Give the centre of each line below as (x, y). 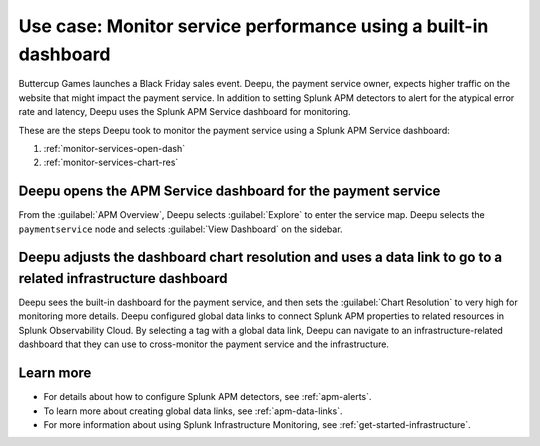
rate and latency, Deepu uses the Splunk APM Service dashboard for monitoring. (184, 112)
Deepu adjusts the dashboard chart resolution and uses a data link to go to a (260, 257)
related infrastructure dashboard (123, 278)
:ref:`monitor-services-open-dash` (114, 148)
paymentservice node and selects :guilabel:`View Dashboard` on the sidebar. (181, 229)
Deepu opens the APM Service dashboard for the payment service (229, 191)
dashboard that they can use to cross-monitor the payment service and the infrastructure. (204, 344)
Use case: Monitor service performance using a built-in (253, 26)
